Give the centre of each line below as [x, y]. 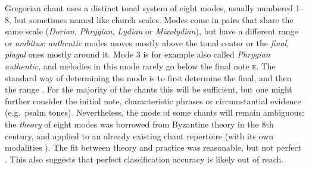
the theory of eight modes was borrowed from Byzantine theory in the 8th [139, 124]
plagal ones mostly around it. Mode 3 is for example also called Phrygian [138, 54]
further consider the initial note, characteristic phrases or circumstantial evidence [153, 101]
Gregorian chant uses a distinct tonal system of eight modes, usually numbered [149, 8]
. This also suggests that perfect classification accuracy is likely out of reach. [144, 159]
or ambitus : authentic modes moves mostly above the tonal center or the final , [147, 42]
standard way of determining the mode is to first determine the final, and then [148, 77]
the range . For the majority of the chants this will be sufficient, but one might [149, 89]
